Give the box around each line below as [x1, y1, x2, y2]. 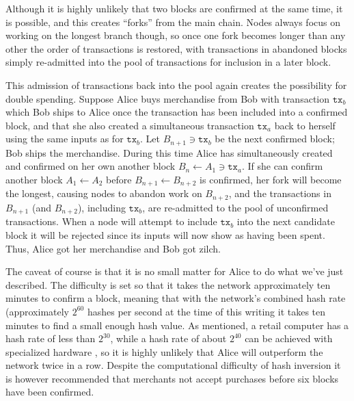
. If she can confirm [241, 159, 323, 173]
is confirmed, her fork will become [200, 172, 342, 186]
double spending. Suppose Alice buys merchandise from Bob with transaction [5, 91, 330, 105]
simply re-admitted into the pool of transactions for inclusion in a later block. [5, 55, 331, 69]
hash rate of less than [5, 331, 96, 346]
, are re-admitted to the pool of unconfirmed [142, 200, 329, 214]
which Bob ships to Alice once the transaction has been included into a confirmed [5, 105, 348, 119]
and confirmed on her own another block [5, 159, 176, 173]
